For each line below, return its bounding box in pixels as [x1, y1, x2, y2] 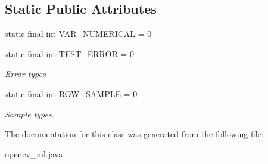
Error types [5, 67, 46, 80]
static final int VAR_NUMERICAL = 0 [5, 27, 152, 40]
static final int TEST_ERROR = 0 [5, 47, 134, 60]
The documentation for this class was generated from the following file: [5, 128, 264, 140]
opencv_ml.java [5, 147, 63, 160]
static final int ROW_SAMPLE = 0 [5, 87, 138, 100]
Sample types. [5, 107, 55, 120]
